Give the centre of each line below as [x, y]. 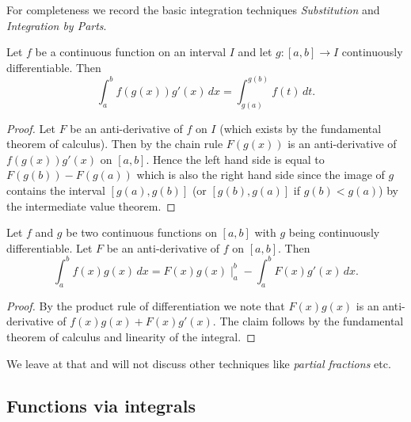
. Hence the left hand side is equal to [235, 159]
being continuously [334, 232]
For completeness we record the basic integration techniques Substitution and [193, 10]
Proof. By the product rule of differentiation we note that [146, 305]
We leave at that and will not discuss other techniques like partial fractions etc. [199, 363]
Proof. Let [31, 128]
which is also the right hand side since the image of [261, 175]
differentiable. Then [54, 67]
